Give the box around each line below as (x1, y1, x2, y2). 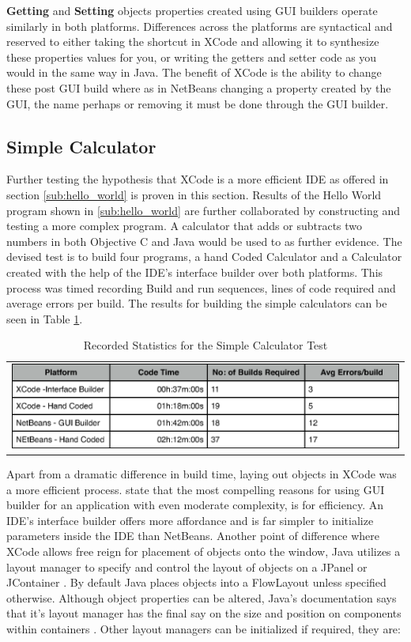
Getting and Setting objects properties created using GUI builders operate (6, 2, 378, 18)
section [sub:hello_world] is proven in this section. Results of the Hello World (6, 186, 382, 202)
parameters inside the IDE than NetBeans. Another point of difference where (6, 527, 379, 544)
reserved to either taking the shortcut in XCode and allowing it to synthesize (6, 33, 379, 50)
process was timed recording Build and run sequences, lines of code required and (6, 279, 396, 296)
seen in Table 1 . (6, 310, 83, 327)
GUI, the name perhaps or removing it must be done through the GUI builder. (6, 95, 389, 111)
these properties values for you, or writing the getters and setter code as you (6, 48, 377, 65)
